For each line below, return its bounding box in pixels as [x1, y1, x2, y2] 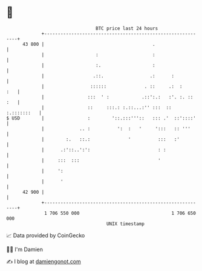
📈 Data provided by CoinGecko [6, 232, 85, 239]
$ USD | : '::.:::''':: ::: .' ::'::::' [6, 115, 197, 121]
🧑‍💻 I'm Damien [6, 246, 44, 253]
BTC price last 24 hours [96, 25, 158, 31]
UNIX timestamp [106, 220, 145, 227]
